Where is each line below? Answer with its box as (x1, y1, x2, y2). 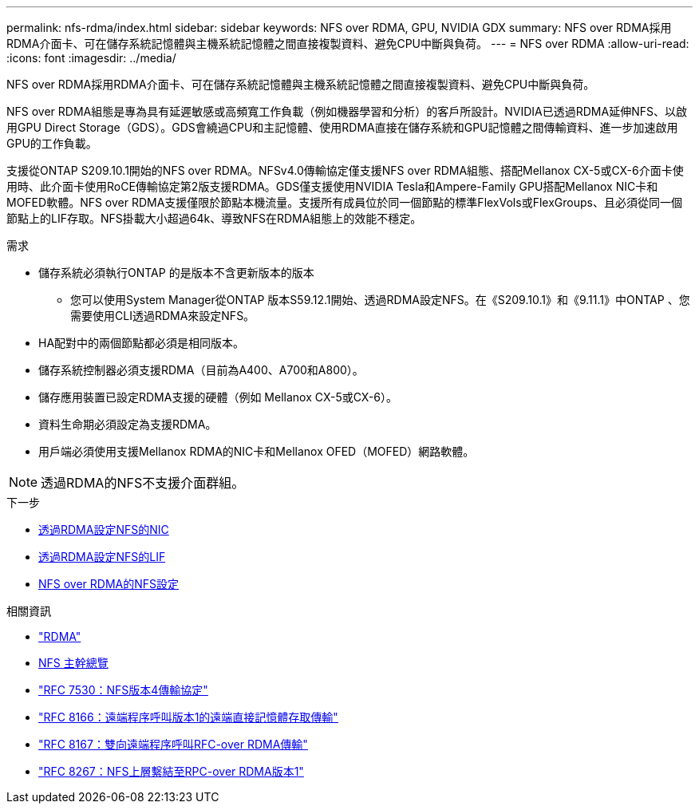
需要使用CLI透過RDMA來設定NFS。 (70, 309, 255, 322)
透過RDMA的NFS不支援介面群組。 (41, 475, 245, 491)
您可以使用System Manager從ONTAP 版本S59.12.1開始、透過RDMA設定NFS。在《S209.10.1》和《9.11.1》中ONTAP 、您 (70, 293, 690, 306)
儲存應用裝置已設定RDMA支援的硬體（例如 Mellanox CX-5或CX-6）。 (38, 390, 398, 404)
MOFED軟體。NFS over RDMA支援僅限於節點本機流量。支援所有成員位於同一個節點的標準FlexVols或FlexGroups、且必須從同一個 (6, 196, 682, 209)
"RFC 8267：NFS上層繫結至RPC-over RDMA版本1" (38, 765, 304, 778)
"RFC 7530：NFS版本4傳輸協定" (38, 683, 208, 697)
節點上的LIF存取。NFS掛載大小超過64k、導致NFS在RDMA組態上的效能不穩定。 (6, 211, 422, 225)
